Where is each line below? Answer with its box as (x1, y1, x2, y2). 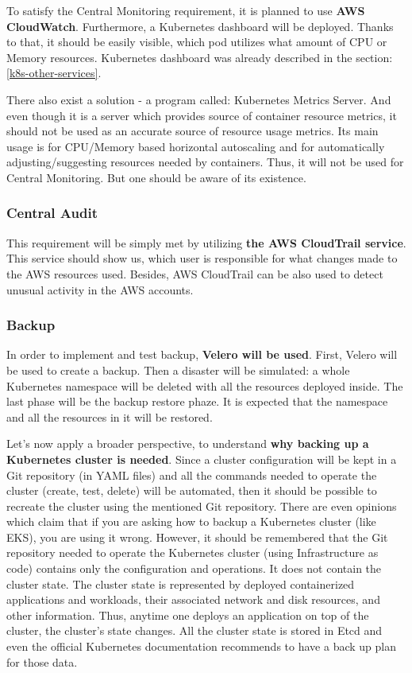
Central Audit (6, 203, 98, 223)
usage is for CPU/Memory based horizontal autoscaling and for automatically (6, 138, 385, 154)
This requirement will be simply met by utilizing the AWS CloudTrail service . (6, 234, 406, 251)
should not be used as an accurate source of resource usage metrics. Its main (6, 123, 379, 139)
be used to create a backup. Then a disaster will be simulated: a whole (6, 361, 350, 378)
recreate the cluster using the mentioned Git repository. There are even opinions (6, 497, 397, 514)
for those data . (6, 653, 78, 670)
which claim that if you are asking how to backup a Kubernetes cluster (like (6, 513, 376, 530)
